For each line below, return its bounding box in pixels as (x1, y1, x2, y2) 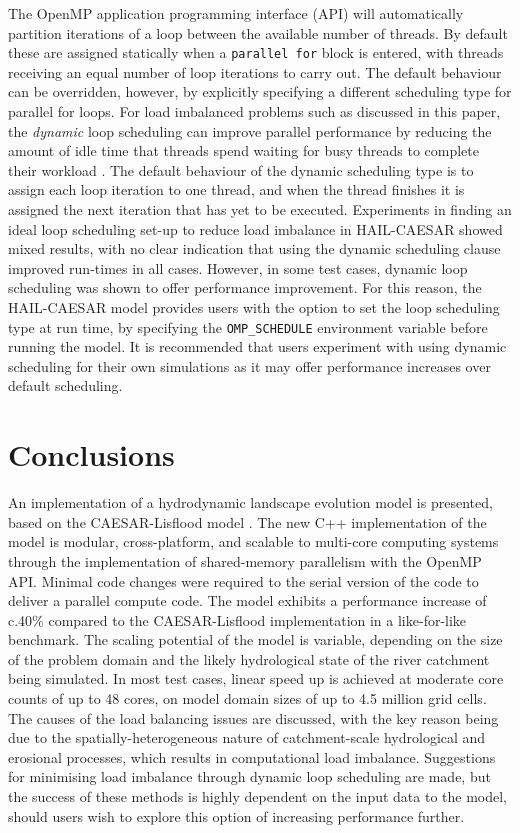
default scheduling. (8, 375, 123, 396)
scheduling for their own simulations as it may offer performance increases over (8, 355, 491, 376)
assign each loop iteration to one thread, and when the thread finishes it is (8, 179, 465, 200)
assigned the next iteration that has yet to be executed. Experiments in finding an (8, 199, 512, 219)
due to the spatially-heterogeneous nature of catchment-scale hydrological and (8, 727, 486, 748)
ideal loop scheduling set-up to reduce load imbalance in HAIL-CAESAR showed (8, 218, 503, 239)
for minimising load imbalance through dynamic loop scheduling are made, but (8, 766, 491, 787)
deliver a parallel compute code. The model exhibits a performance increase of (8, 590, 487, 611)
